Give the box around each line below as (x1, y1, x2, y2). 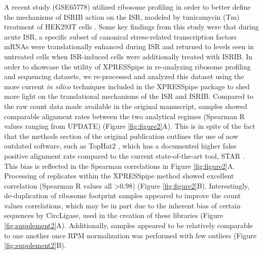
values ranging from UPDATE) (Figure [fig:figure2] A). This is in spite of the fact (4, 121, 255, 131)
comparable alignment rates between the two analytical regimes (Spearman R (4, 111, 245, 121)
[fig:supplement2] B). (4, 240, 66, 250)
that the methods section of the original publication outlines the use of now (4, 130, 239, 141)
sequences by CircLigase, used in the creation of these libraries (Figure (4, 210, 223, 221)
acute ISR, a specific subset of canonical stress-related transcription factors (4, 31, 237, 42)
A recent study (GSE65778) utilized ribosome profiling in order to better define (4, 2, 251, 12)
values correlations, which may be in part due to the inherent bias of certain (4, 200, 241, 210)
